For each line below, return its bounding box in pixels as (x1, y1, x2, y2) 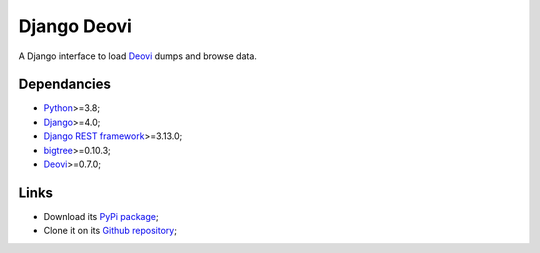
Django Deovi (18, 15, 132, 37)
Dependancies (18, 76, 112, 93)
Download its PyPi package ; (43, 210, 159, 222)
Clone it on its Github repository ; (43, 225, 177, 237)
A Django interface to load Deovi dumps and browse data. (18, 50, 257, 62)
